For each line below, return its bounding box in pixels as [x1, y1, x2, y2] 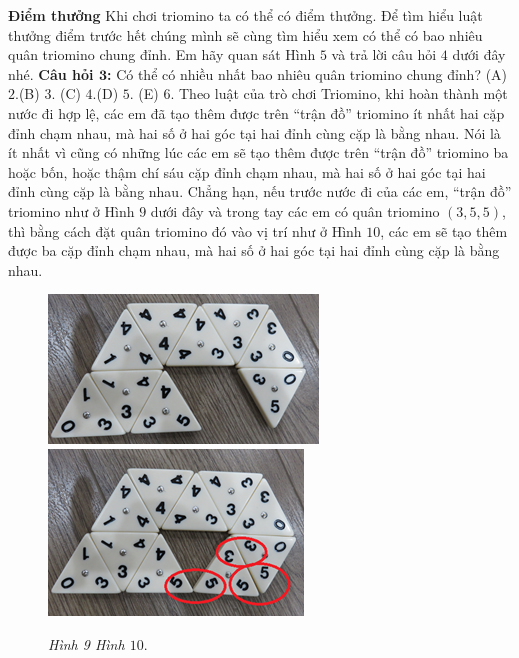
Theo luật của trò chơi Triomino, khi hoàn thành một [178, 83, 508, 104]
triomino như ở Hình [8, 200, 135, 221]
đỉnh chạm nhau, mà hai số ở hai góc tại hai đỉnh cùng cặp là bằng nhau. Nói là [8, 122, 501, 143]
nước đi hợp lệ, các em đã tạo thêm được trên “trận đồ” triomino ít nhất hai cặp [8, 102, 505, 123]
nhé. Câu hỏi [8, 63, 94, 84]
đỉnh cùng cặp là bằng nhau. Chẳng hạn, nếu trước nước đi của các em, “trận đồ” [8, 181, 512, 202]
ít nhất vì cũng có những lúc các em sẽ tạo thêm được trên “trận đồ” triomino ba [8, 142, 509, 163]
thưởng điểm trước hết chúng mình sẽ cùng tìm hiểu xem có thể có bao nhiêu [8, 24, 483, 45]
